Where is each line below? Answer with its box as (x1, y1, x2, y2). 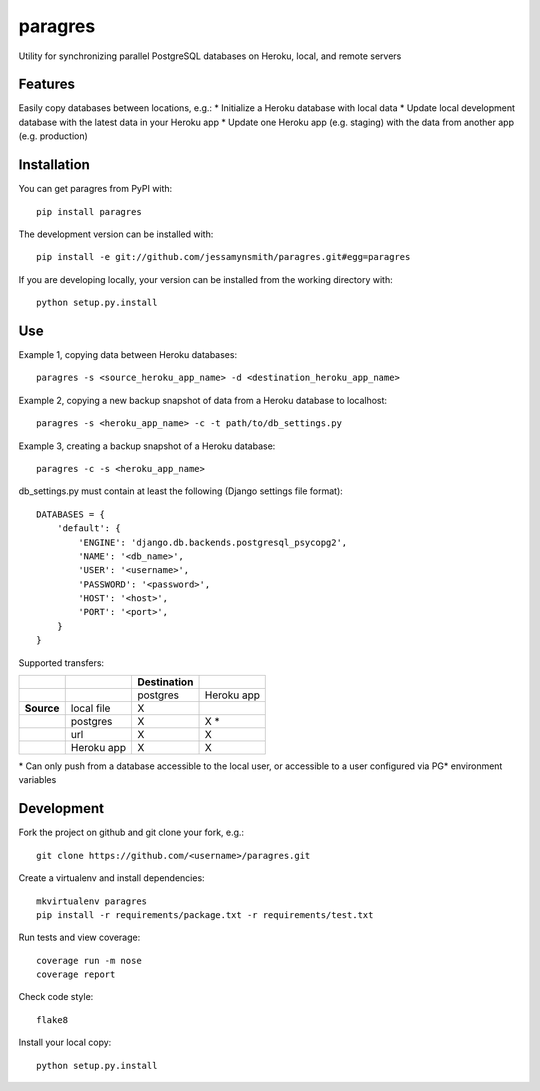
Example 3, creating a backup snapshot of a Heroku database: (18, 440, 276, 452)
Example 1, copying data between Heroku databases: (18, 349, 238, 360)
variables (18, 774, 57, 786)
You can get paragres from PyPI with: (18, 183, 173, 195)
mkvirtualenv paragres (36, 895, 148, 907)
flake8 (36, 1014, 69, 1025)
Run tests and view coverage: (18, 931, 141, 944)
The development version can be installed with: (18, 228, 214, 240)
